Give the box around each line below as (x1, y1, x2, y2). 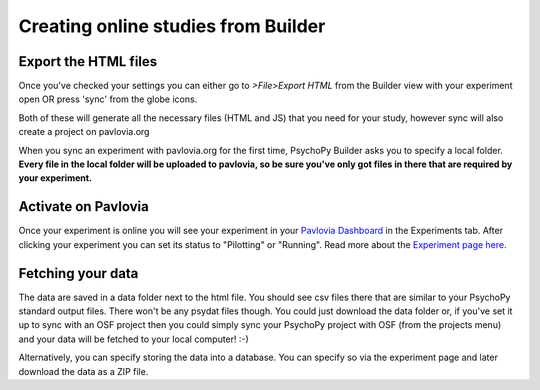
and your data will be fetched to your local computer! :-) (18, 333, 249, 345)
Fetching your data (18, 265, 139, 282)
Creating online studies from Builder (18, 15, 326, 37)
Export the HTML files (18, 53, 158, 70)
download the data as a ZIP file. (18, 365, 149, 377)
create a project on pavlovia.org (18, 126, 150, 138)
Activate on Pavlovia (18, 198, 149, 215)
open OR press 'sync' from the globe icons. (18, 93, 198, 105)
